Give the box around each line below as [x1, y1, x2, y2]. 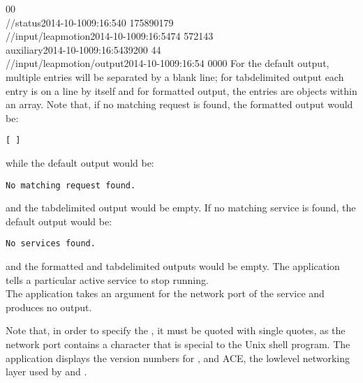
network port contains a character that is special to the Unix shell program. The [6, 337, 350, 352]
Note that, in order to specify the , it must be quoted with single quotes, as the [6, 323, 346, 338]
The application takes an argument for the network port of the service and [6, 286, 325, 301]
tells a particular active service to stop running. [6, 272, 209, 287]
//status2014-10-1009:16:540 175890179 [6, 15, 174, 29]
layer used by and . [6, 364, 87, 379]
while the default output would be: [6, 156, 154, 170]
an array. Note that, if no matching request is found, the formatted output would [6, 97, 353, 112]
